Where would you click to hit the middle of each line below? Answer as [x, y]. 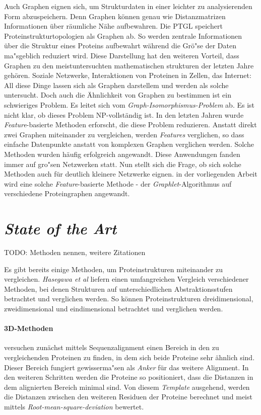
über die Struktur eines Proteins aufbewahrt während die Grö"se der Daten [120, 46]
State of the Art [60, 228]
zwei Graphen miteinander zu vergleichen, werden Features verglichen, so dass [124, 134]
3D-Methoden [29, 328]
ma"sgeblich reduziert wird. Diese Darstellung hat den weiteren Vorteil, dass [122, 55]
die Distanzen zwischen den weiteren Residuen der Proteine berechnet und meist [128, 397]
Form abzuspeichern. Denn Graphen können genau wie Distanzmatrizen [115, 16]
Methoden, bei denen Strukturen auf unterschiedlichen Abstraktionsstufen [118, 288]
